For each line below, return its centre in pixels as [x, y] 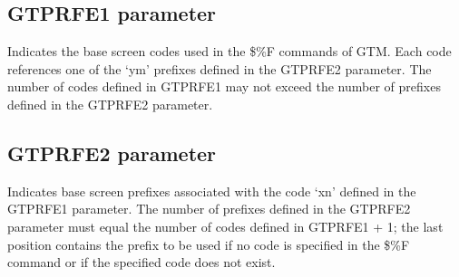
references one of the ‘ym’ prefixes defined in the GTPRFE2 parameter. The [220, 68]
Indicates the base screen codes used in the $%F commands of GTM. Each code [229, 51]
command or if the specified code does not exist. [142, 262]
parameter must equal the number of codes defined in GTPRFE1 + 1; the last [225, 226]
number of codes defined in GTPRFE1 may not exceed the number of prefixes [224, 86]
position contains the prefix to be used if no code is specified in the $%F [209, 244]
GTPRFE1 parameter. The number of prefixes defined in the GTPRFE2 [209, 209]
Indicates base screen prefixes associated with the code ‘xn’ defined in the [212, 191]
